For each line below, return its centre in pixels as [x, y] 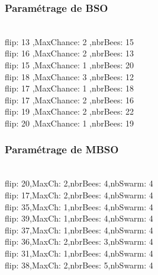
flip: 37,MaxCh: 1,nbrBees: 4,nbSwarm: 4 [79, 230]
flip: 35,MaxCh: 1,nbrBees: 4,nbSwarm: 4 [79, 206]
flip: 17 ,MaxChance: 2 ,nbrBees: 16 [70, 99]
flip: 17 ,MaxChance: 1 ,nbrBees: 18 [70, 88]
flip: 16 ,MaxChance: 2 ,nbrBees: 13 [70, 53]
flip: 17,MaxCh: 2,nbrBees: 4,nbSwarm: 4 [79, 195]
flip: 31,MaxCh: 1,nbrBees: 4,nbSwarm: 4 [79, 253]
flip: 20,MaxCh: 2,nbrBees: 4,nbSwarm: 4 [79, 183]
